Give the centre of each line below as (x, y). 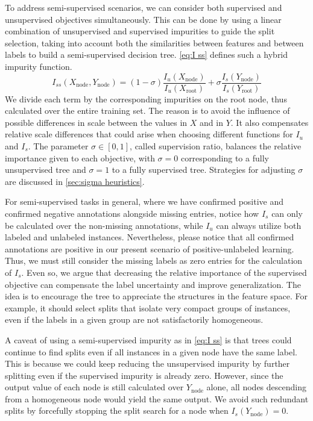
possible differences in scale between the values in (96, 122)
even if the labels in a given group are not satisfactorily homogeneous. (134, 320)
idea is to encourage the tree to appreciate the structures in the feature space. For (156, 296)
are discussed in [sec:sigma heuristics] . (75, 181)
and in (211, 122)
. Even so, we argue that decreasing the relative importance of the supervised (164, 272)
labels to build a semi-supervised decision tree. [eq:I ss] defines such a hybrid (147, 55)
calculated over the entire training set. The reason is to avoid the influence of (147, 111)
